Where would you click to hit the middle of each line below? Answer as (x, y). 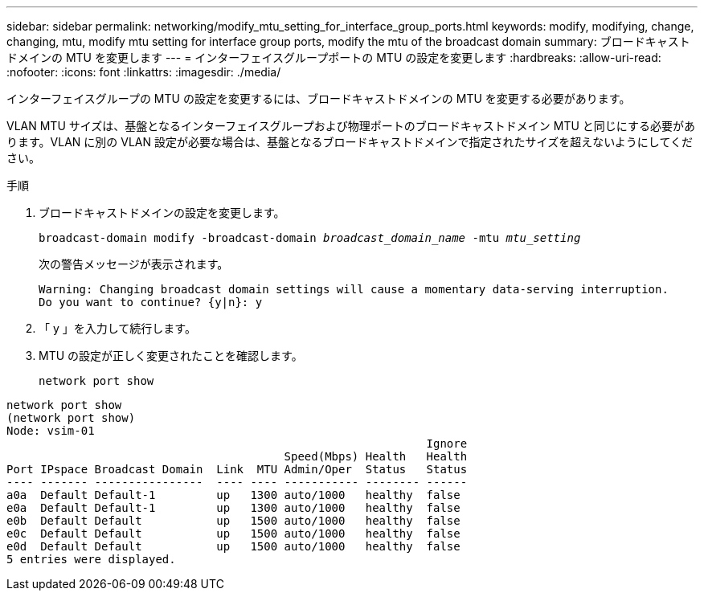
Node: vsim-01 (51, 431)
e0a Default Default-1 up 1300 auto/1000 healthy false (233, 508)
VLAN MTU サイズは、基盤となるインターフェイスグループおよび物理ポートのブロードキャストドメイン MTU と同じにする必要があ (351, 126)
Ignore (447, 444)
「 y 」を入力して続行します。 (117, 328)
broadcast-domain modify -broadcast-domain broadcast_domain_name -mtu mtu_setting (310, 238)
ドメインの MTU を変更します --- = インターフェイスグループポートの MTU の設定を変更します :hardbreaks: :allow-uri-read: (334, 57)
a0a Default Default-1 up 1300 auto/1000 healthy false (233, 495)
